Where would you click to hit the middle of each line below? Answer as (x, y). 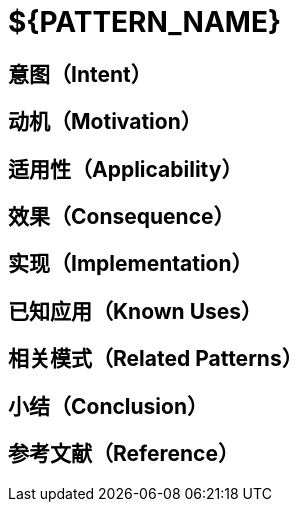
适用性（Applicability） (125, 169)
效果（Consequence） (121, 217)
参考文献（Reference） (123, 454)
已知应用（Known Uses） (135, 311)
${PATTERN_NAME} (145, 22)
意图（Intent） (80, 74)
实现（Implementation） (130, 264)
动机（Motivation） (105, 122)
